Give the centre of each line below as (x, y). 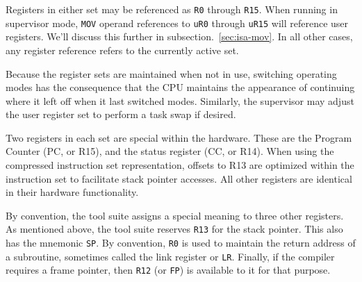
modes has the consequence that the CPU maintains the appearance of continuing (180, 87)
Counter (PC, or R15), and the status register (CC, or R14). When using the (170, 151)
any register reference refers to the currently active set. (122, 50)
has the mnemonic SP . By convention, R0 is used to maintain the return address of (181, 243)
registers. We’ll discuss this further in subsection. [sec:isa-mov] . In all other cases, (179, 36)
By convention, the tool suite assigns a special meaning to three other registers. (175, 215)
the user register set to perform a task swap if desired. (121, 114)
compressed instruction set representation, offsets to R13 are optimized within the (180, 165)
